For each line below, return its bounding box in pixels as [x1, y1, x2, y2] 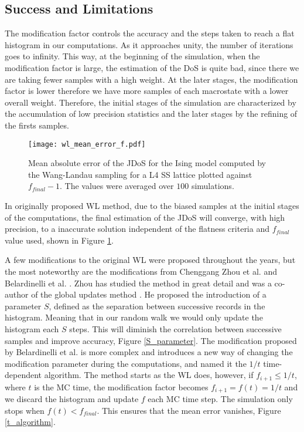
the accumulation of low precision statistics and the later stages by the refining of [5, 107, 298, 120]
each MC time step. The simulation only [148, 393, 293, 405]
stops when [5, 404, 45, 416]
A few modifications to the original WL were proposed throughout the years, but [5, 254, 296, 266]
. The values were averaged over [59, 180, 174, 192]
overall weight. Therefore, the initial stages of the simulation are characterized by [5, 96, 296, 108]
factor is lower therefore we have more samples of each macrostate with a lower [5, 85, 289, 97]
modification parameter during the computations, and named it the [5, 357, 247, 369]
